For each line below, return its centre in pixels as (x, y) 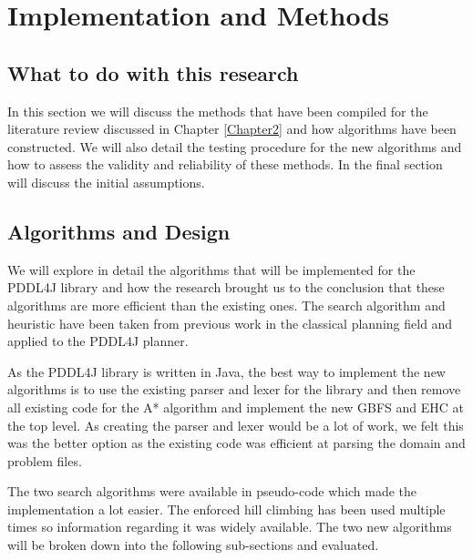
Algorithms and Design (119, 231)
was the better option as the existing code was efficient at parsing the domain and (236, 443)
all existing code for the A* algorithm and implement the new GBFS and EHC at (236, 407)
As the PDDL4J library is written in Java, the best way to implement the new (226, 371)
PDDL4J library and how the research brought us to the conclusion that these (226, 287)
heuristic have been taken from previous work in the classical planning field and (230, 323)
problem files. (45, 460)
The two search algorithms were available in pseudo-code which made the (212, 491)
